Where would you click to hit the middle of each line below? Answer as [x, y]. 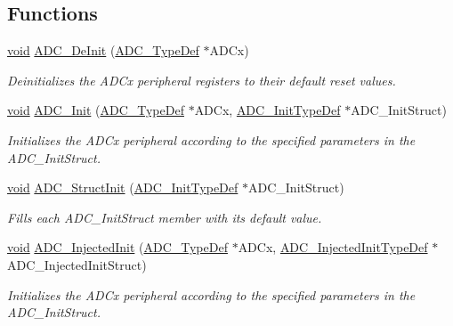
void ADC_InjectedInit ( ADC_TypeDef [117, 247]
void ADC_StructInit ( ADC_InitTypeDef [123, 187]
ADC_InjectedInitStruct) [77, 264]
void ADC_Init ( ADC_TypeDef [96, 110]
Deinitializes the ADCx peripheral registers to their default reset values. [202, 80]
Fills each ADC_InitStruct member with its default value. [165, 217]
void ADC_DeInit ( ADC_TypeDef [103, 50]
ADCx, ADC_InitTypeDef [267, 110]
